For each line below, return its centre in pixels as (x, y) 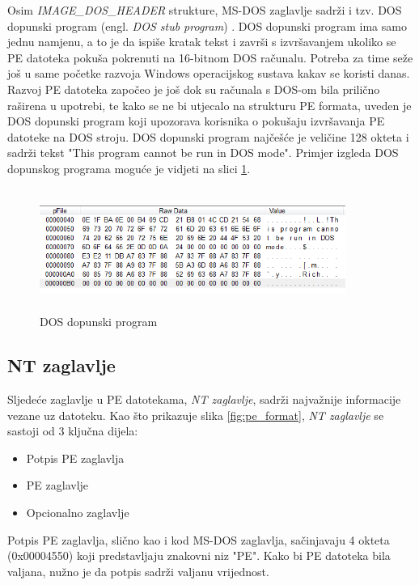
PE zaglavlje (57, 485)
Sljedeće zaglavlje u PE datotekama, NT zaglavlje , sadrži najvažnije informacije (204, 399)
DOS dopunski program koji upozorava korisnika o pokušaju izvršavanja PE (196, 121)
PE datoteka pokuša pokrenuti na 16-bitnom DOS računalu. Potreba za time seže (210, 57)
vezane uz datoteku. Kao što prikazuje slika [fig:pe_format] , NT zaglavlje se (196, 415)
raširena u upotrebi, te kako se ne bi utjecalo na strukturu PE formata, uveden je (209, 105)
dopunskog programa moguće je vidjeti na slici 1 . (129, 168)
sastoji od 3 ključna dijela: (73, 431)
